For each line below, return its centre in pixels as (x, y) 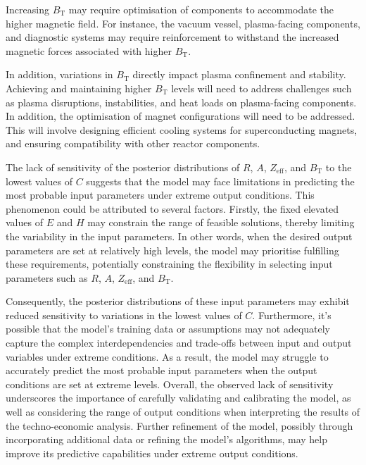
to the (339, 167)
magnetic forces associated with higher (89, 50)
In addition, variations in (59, 74)
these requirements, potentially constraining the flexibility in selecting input (169, 264)
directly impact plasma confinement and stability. (239, 74)
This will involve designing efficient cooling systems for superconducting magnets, (182, 129)
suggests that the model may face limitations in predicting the (220, 181)
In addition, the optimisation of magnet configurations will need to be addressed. (181, 116)
